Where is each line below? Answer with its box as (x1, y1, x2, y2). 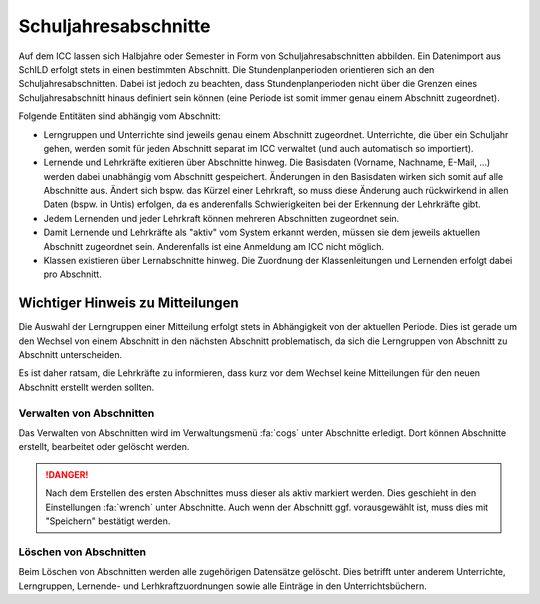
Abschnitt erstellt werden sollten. (18, 381, 155, 393)
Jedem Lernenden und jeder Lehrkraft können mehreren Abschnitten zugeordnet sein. (43, 212, 400, 224)
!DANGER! (45, 468, 89, 480)
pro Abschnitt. (43, 268, 102, 280)
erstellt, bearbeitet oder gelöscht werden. (18, 441, 190, 453)
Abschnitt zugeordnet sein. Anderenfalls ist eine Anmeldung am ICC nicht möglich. (43, 240, 385, 252)
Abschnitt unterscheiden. (18, 349, 123, 361)
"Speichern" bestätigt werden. (45, 515, 171, 527)
